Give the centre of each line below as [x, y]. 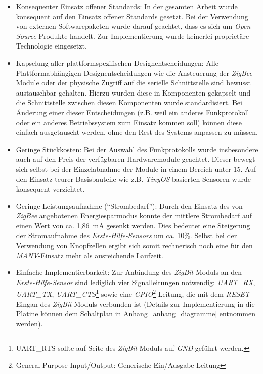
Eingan [27, 303]
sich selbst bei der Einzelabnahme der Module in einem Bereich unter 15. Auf [136, 169]
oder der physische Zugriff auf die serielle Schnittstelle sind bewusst [146, 83]
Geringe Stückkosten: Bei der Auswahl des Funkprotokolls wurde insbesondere [137, 149]
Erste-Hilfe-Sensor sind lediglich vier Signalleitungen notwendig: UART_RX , [136, 282]
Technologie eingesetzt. [51, 46]
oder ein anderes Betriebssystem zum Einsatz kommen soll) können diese [129, 122]
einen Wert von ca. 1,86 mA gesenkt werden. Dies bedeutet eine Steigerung [133, 225]
